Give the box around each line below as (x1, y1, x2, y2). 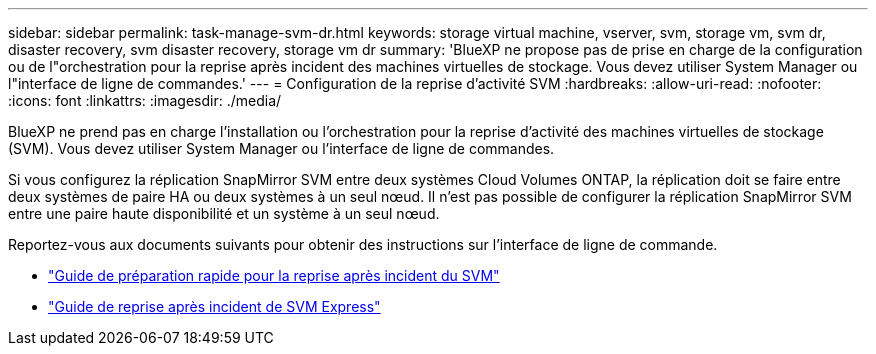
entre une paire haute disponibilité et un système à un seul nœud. (8, 205, 440, 222)
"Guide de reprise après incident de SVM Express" (48, 298, 381, 315)
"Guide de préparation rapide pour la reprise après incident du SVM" (48, 267, 500, 284)
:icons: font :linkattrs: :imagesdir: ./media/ (8, 92, 282, 109)
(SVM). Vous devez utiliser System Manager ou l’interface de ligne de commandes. (8, 140, 555, 157)
